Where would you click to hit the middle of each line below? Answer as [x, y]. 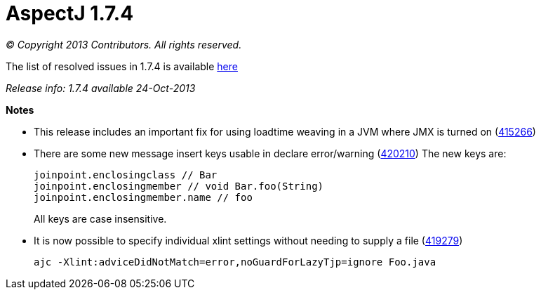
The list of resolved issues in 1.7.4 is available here [122, 66]
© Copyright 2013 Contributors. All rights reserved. [124, 44]
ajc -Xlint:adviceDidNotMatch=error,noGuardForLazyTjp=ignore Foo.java [235, 262]
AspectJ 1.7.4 [70, 13]
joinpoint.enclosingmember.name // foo [143, 197]
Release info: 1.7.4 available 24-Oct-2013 [101, 88]
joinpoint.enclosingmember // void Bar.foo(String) [179, 186]
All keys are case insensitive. [100, 218]
